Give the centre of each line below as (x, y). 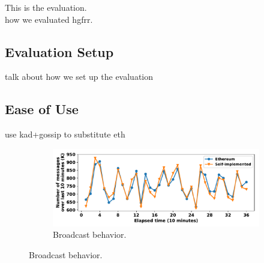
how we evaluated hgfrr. (49, 19)
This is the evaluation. (46, 7)
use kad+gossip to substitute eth (65, 134)
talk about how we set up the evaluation (79, 77)
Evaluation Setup (59, 51)
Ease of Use (42, 109)
